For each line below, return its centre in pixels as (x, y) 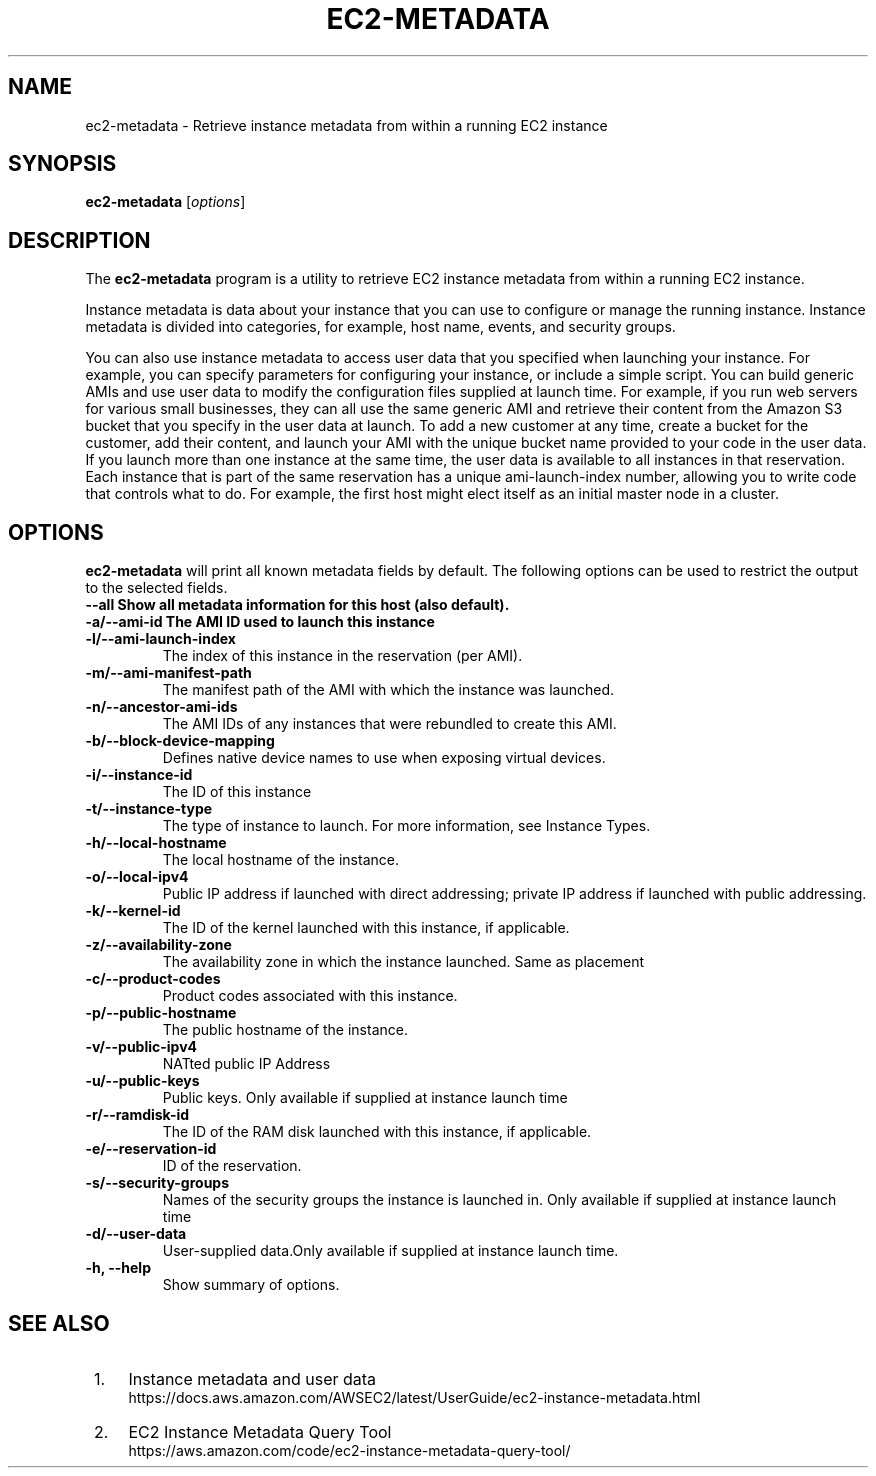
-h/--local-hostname (156, 843)
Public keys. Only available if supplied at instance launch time (365, 1098)
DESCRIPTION (79, 240)
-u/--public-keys (142, 1081)
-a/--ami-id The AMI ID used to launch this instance (260, 622)
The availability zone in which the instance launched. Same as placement (403, 962)
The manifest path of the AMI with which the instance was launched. (388, 690)
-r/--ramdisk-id (137, 1115)
